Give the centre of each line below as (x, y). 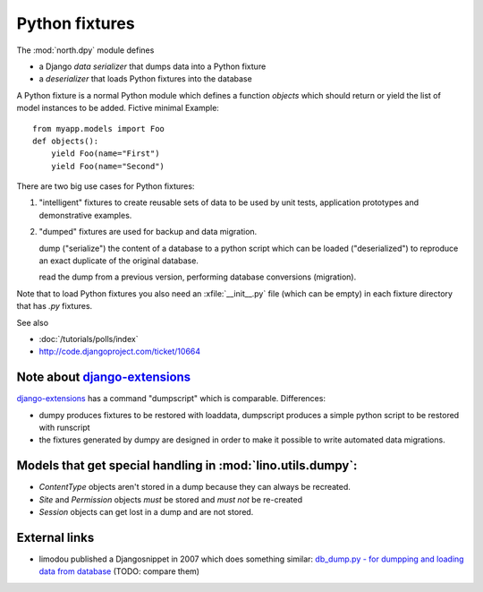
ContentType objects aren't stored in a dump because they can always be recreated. (195, 487)
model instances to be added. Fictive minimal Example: (118, 108)
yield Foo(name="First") (105, 154)
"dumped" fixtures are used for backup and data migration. (148, 232)
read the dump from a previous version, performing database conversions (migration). (198, 277)
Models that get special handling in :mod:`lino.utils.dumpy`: (187, 466)
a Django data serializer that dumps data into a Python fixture (153, 66)
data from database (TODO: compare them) (119, 571)
